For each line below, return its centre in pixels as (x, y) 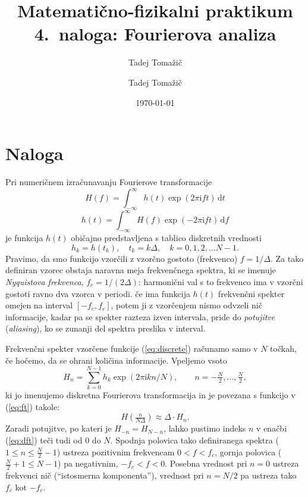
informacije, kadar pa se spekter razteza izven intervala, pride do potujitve (140, 316)
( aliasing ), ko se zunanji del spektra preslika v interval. (106, 328)
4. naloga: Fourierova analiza (155, 34)
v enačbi (272, 428)
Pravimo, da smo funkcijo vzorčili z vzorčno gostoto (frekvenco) (122, 258)
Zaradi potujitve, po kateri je (59, 428)
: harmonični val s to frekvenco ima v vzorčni (221, 282)
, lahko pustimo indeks (205, 428)
